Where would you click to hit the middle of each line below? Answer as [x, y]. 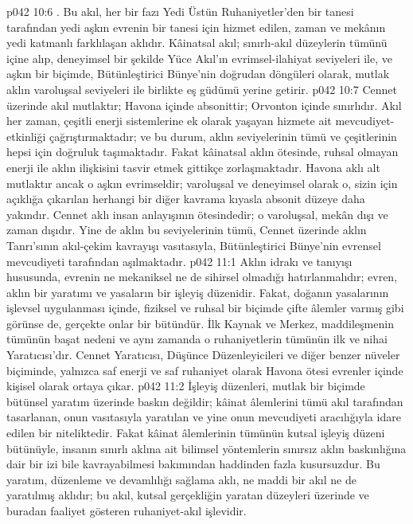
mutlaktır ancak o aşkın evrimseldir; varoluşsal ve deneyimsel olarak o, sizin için [202, 183]
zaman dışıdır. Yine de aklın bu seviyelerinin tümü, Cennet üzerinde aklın [187, 230]
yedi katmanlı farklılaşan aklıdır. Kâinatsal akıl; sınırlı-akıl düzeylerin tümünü [197, 43]
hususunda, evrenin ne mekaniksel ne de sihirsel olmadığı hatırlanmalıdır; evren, [202, 277]
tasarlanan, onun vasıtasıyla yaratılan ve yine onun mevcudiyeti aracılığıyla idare [204, 417]
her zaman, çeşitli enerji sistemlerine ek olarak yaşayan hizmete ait [169, 121]
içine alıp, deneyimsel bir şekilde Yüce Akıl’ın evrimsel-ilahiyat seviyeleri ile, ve [199, 58]
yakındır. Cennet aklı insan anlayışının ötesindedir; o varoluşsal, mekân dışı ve [197, 214]
